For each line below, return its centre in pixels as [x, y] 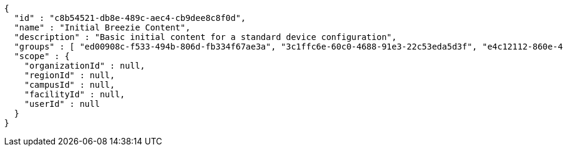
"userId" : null [62, 104]
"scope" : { [42, 56]
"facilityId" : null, [75, 94]
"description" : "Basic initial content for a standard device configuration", [205, 37]
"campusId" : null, [70, 85]
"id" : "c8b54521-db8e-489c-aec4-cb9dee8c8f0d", [130, 18]
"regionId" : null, [70, 75]
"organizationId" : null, [85, 66]
